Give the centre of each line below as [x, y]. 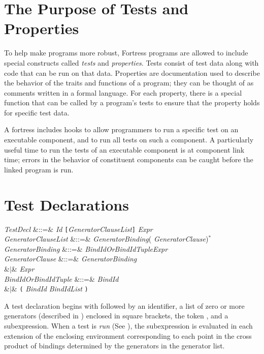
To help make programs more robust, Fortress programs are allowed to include [126, 53]
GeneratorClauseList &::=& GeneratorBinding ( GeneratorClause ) [106, 239]
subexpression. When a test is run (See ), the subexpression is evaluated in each [128, 326]
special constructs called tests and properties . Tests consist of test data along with [131, 62]
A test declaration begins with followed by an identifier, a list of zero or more [124, 305]
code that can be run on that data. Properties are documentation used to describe [132, 72]
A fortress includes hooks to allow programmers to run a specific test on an [121, 129]
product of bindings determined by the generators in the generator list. [114, 346]
